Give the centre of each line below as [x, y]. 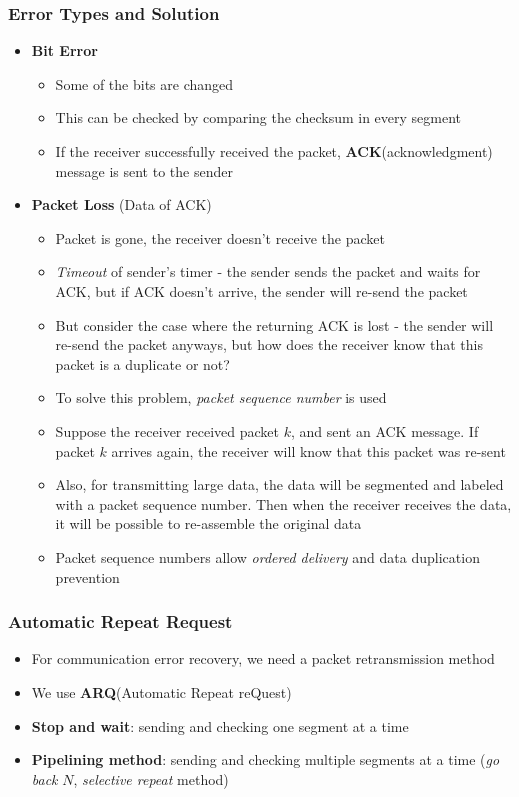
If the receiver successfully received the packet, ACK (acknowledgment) [274, 151]
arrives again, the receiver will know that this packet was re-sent [308, 450]
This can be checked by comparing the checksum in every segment [258, 117]
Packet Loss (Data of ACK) [121, 204]
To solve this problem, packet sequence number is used [221, 397]
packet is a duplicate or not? [142, 363]
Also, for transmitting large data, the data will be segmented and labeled [279, 484]
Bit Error [64, 50]
